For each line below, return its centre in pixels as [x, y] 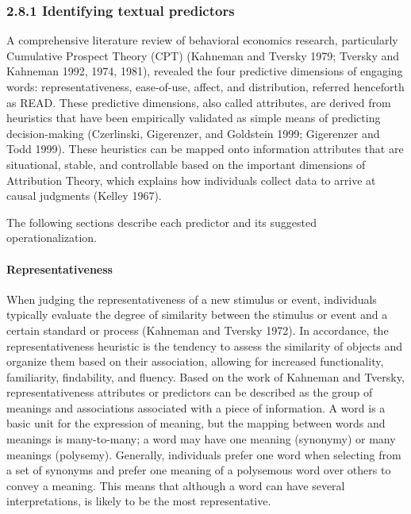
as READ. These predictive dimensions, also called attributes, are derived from [199, 102]
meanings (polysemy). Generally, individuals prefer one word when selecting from [204, 454]
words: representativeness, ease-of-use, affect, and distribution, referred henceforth [205, 86]
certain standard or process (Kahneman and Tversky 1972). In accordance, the [198, 330]
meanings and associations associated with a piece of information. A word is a [196, 407]
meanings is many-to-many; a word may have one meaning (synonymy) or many [201, 439]
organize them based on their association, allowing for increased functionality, [195, 361]
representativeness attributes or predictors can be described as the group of [190, 392]
